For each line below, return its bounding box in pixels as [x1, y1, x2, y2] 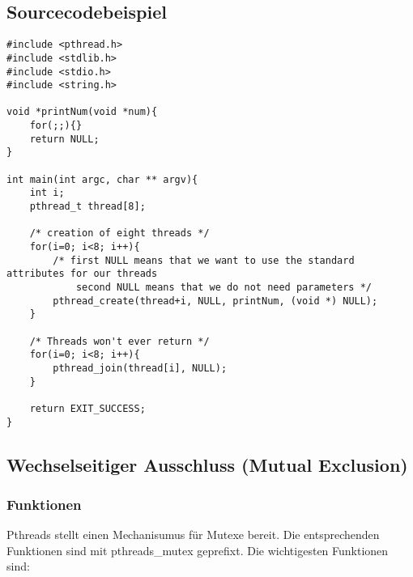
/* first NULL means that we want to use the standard [53, 254, 355, 266]
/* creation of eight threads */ [29, 227, 210, 240]
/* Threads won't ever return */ [29, 335, 210, 347]
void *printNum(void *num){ [6, 106, 158, 118]
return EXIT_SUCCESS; [29, 402, 146, 414]
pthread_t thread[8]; [29, 201, 146, 213]
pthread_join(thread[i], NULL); [53, 362, 228, 374]
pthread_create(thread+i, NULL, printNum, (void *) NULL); [53, 295, 378, 307]
